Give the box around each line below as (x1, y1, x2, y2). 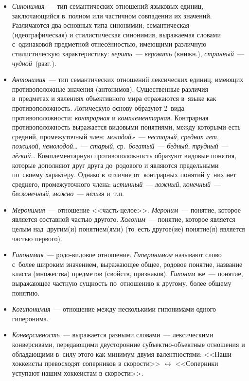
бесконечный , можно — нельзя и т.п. (12, 188, 124, 199)
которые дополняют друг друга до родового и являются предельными (12, 160, 219, 170)
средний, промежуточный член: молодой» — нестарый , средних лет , (12, 131, 219, 141)
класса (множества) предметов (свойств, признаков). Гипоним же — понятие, (12, 268, 243, 279)
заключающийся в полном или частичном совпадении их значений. (12, 10, 212, 20)
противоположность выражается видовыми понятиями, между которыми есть (12, 122, 241, 132)
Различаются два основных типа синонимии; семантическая (12, 20, 189, 30)
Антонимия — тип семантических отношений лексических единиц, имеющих (12, 74, 244, 84)
